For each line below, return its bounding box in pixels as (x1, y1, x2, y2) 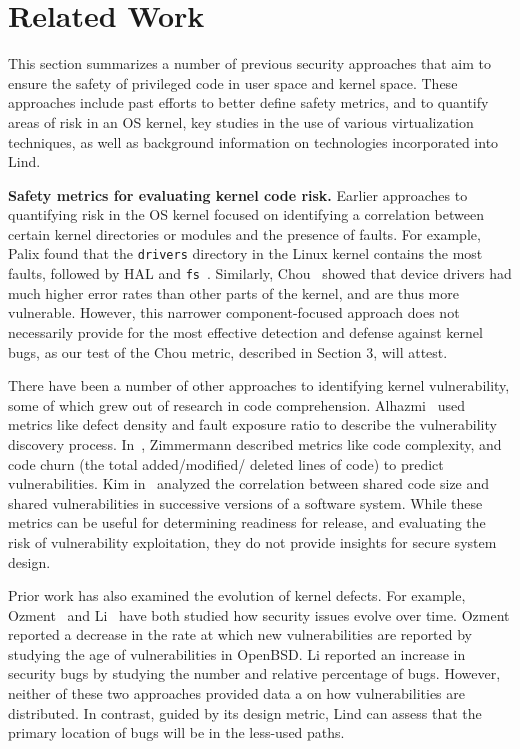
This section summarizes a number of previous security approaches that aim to (8, 53, 491, 74)
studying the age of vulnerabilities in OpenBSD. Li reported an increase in (8, 643, 466, 664)
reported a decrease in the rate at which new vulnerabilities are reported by (8, 624, 473, 645)
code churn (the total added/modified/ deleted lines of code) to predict (8, 453, 444, 474)
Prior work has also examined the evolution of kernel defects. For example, (8, 585, 466, 606)
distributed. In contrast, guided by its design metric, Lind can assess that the (8, 702, 482, 723)
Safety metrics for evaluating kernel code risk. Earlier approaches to (8, 184, 468, 205)
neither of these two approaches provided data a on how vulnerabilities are (8, 683, 465, 704)
